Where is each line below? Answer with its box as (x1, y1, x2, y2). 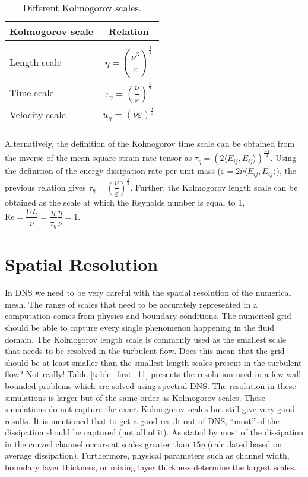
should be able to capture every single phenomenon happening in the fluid (5, 321, 275, 333)
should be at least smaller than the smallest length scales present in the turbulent (5, 356, 302, 368)
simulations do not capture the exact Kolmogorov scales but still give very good (5, 403, 295, 415)
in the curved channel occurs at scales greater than (5, 437, 190, 450)
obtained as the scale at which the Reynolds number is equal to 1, (5, 195, 245, 208)
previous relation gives (5, 181, 86, 193)
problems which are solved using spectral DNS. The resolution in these (39, 379, 296, 391)
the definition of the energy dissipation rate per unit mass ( (5, 165, 221, 177)
